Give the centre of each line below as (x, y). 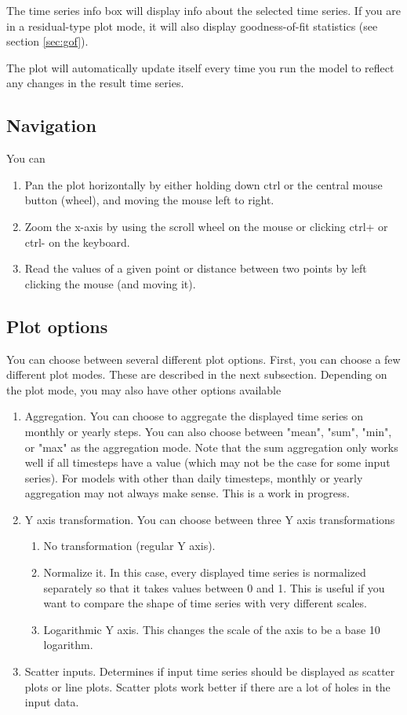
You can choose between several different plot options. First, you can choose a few (203, 359)
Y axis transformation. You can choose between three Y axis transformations (210, 519)
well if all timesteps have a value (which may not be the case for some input (207, 462)
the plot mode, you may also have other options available (144, 389)
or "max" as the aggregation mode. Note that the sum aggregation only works (211, 447)
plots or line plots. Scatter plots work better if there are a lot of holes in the (207, 686)
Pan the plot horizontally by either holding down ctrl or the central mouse (203, 184)
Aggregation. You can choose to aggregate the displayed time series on (194, 416)
